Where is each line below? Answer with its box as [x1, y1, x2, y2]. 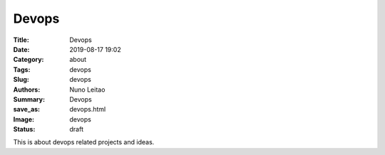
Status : [13, 125, 36, 134]
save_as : [13, 105, 41, 114]
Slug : [13, 75, 30, 84]
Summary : [13, 95, 46, 103]
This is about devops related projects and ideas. [13, 138, 155, 146]
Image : [13, 114, 35, 124]
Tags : [13, 65, 31, 74]
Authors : [13, 85, 41, 94]
